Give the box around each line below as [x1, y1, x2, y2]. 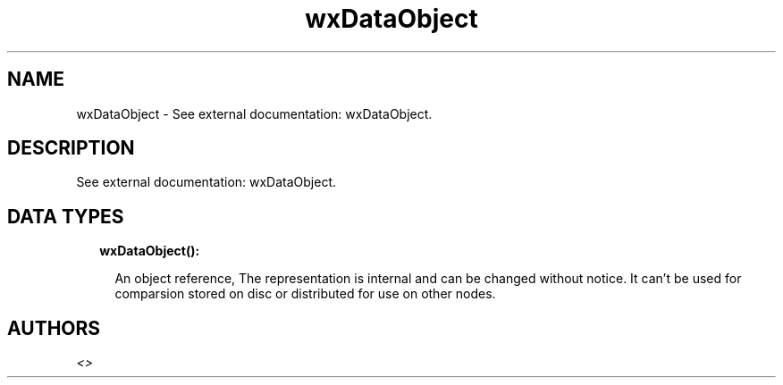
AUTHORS [7, 316, 101, 339]
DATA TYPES [7, 205, 124, 228]
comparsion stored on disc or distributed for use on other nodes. [114, 286, 496, 302]
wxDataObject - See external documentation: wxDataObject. [76, 105, 433, 121]
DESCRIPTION [7, 137, 135, 160]
